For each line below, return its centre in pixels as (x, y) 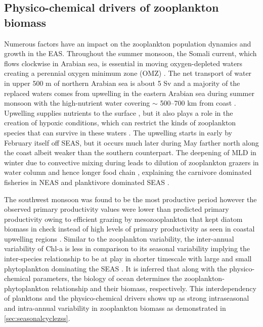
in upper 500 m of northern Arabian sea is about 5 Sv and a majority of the (122, 83)
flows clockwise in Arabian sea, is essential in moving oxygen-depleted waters (123, 63)
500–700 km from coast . (198, 103)
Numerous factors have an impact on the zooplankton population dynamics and (128, 43)
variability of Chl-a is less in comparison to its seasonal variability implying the (127, 248)
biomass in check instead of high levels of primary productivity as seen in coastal (129, 229)
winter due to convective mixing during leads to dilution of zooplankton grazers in (131, 162)
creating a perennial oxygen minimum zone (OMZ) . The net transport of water (128, 73)
